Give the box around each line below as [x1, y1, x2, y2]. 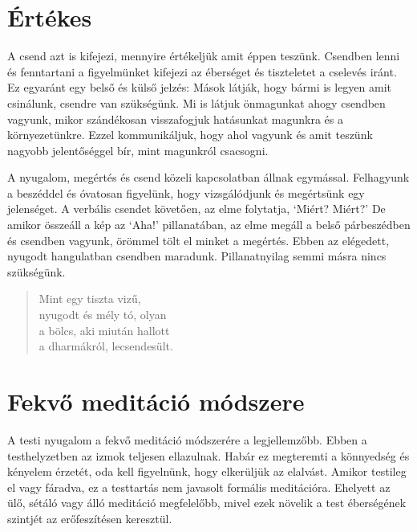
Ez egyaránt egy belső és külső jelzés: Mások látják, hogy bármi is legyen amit [7, 79, 392, 96]
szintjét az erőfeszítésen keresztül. [7, 509, 172, 526]
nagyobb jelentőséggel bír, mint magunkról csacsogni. [7, 141, 269, 158]
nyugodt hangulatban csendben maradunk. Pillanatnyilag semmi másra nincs [7, 248, 387, 264]
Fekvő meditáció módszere [7, 385, 305, 417]
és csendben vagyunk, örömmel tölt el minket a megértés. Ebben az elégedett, [7, 231, 390, 248]
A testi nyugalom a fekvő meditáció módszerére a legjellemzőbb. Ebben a [7, 431, 367, 448]
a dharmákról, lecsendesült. [38, 338, 173, 354]
